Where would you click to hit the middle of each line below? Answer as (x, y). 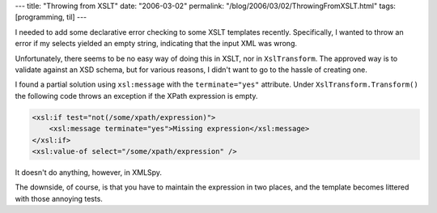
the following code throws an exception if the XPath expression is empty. (136, 96)
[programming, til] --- (51, 17)
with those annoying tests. (59, 198)
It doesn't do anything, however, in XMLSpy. (88, 172)
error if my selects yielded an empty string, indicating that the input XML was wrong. (156, 44)
